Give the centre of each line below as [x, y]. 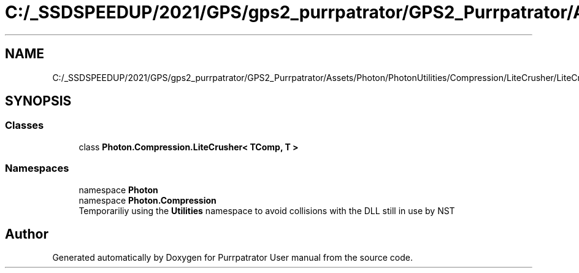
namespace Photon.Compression [148, 200]
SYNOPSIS [38, 101]
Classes [25, 125]
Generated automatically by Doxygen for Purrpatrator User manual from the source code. [232, 258]
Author [27, 234]
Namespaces [37, 168]
